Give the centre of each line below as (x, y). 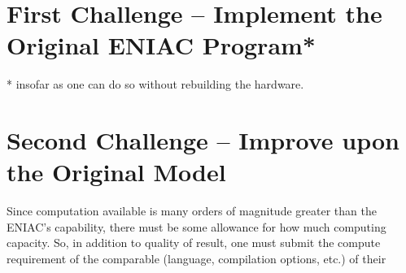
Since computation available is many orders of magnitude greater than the (192, 211)
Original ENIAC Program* (161, 45)
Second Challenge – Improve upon (203, 140)
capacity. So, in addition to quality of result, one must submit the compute (194, 243)
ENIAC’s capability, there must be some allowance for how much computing (196, 226)
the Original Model (116, 172)
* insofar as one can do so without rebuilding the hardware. (155, 84)
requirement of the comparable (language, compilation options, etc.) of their (196, 258)
